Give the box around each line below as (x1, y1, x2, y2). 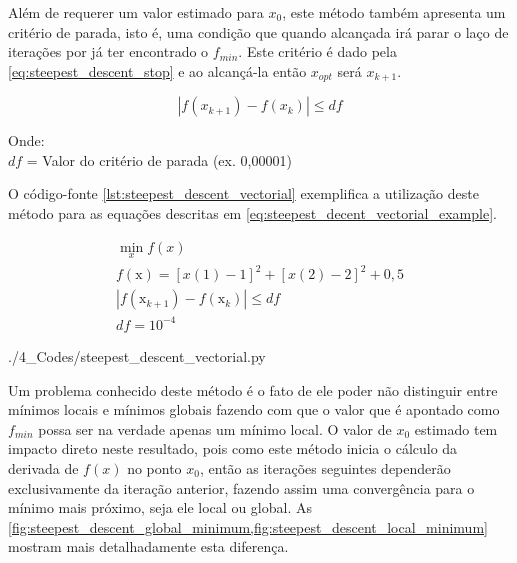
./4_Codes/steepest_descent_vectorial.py (8, 345, 266, 366)
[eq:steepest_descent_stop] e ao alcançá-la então (8, 60, 307, 81)
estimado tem (414, 418, 498, 439)
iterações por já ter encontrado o (8, 41, 209, 62)
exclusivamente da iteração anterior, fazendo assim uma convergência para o (8, 477, 475, 498)
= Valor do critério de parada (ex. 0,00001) (26, 149, 292, 170)
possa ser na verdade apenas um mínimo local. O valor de (38, 418, 392, 439)
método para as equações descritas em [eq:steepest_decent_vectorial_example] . (8, 203, 497, 224)
